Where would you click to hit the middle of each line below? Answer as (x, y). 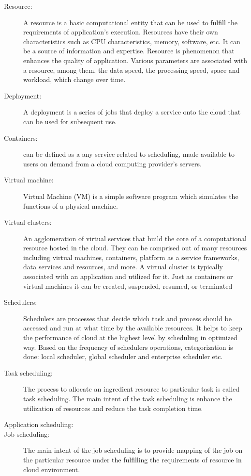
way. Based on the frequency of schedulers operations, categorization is (128, 347)
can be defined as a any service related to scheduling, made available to (129, 154)
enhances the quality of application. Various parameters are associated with (135, 60)
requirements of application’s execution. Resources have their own (121, 32)
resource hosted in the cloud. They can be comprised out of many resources (135, 248)
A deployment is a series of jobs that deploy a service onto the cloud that (132, 112)
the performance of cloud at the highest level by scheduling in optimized (130, 337)
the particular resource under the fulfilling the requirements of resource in (133, 459)
